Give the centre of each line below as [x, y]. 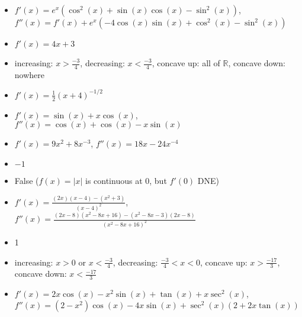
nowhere [30, 74]
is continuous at [114, 180]
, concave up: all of [186, 63]
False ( [27, 180]
